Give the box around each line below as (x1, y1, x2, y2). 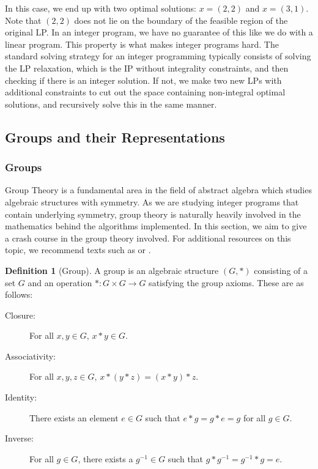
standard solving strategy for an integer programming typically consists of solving (5, 50, 311, 62)
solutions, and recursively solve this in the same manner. (5, 97, 217, 110)
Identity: (5, 391, 37, 404)
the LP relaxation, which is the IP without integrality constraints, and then (5, 61, 289, 74)
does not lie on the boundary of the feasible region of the (74, 13, 288, 26)
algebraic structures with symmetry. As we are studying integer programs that (5, 195, 299, 208)
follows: (5, 288, 33, 301)
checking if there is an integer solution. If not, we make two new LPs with (5, 73, 282, 86)
